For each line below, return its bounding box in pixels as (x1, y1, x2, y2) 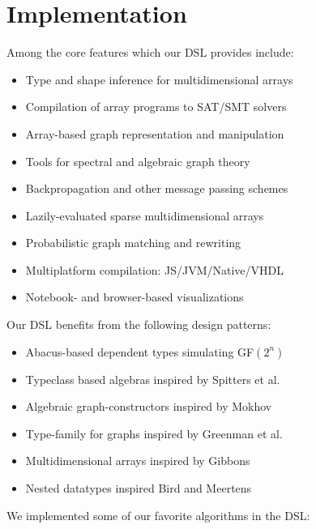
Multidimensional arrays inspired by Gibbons (25, 452, 250, 469)
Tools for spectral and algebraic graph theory (25, 152, 250, 169)
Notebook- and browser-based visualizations (25, 288, 244, 305)
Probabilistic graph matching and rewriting (25, 234, 241, 251)
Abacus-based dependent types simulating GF (25, 343, 254, 360)
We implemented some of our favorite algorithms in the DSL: (6, 506, 310, 523)
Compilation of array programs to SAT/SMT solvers (25, 98, 287, 115)
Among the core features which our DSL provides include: (6, 44, 294, 61)
